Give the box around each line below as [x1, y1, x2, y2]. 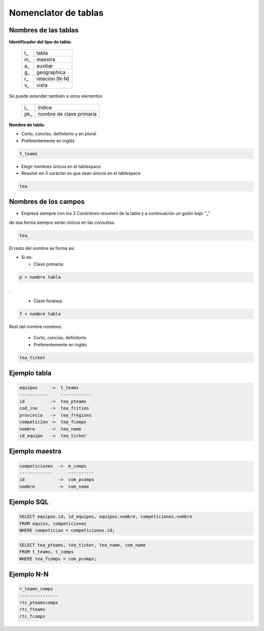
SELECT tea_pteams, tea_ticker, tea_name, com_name [19, 542, 146, 548]
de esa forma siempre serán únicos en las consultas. [9, 219, 116, 225]
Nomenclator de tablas [9, 7, 104, 18]
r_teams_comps [19, 586, 53, 592]
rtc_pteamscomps [19, 600, 59, 605]
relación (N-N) [36, 75, 70, 82]
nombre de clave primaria [38, 110, 97, 117]
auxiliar [36, 63, 53, 70]
